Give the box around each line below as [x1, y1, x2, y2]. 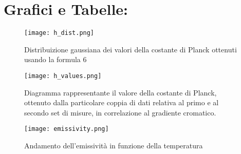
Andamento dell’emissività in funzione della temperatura [24, 140, 203, 151]
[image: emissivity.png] [24, 125, 109, 133]
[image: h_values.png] [24, 72, 102, 80]
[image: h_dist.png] [24, 29, 95, 37]
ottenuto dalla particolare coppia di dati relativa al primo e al [24, 97, 219, 108]
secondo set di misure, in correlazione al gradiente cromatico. [24, 107, 216, 118]
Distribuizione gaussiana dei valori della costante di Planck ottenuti [24, 44, 237, 54]
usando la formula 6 [24, 54, 87, 65]
